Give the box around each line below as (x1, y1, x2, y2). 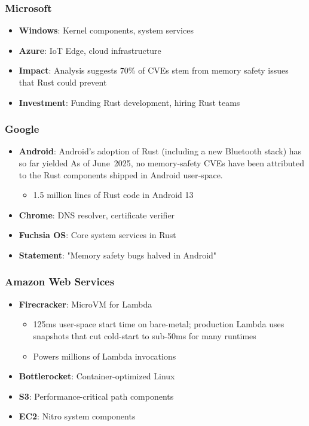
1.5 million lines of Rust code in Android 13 (33, 188, 194, 201)
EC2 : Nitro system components (19, 410, 136, 422)
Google (5, 121, 39, 136)
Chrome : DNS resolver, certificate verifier (19, 208, 175, 221)
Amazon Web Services (5, 274, 115, 289)
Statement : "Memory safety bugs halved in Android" (19, 248, 217, 261)
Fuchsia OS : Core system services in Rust (19, 229, 176, 241)
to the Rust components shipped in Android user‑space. (19, 168, 223, 181)
